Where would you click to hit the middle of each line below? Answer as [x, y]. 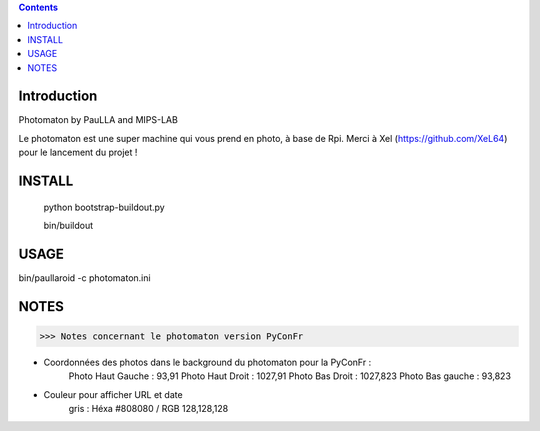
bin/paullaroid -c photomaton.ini [84, 277]
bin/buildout [68, 226]
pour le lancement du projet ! [78, 152]
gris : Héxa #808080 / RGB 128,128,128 [148, 409]
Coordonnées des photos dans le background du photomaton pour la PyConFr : [207, 362]
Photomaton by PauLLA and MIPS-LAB [98, 120]
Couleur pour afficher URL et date [113, 394]
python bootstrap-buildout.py [104, 207]
